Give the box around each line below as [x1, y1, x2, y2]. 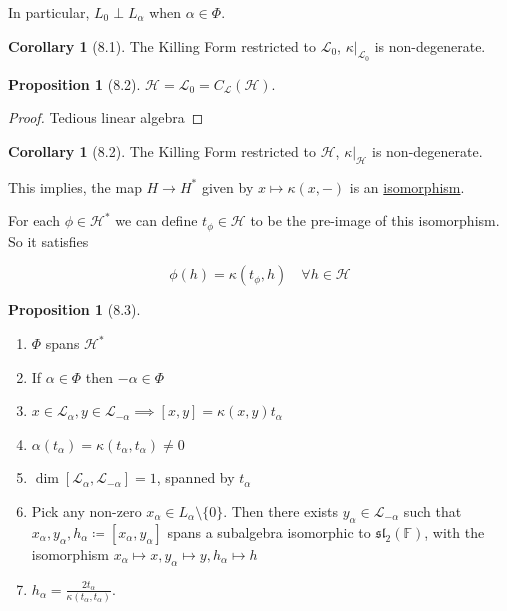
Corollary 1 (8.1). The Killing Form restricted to [8, 35, 316, 56]
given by [201, 176, 254, 197]
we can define [115, 210, 198, 231]
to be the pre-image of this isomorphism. [250, 210, 500, 231]
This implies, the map [8, 176, 142, 197]
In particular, [8, 2, 90, 22]
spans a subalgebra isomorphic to [167, 521, 371, 542]
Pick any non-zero [31, 500, 142, 521]
